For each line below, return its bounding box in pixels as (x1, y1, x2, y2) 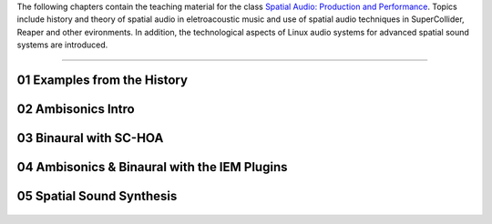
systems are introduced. (16, 39, 108, 50)
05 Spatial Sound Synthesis (16, 188, 178, 204)
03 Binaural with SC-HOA (16, 130, 164, 146)
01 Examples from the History (16, 72, 189, 87)
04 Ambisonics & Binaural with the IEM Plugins (16, 159, 288, 175)
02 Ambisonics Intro (16, 101, 136, 117)
